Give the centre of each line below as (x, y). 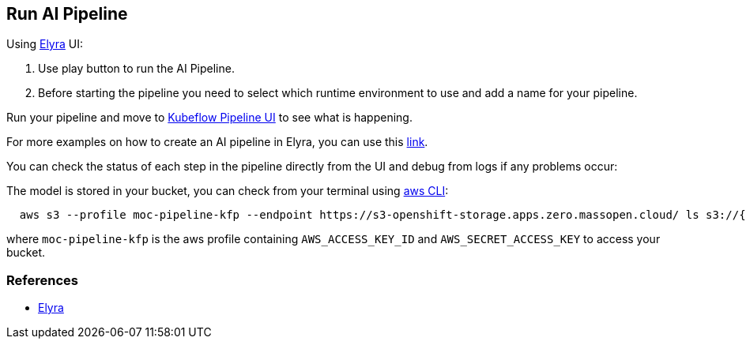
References (42, 280)
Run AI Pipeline (67, 14)
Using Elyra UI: (45, 44)
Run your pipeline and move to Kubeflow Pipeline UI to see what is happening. (209, 118)
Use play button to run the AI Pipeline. (136, 69)
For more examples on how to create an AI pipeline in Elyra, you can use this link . (217, 142)
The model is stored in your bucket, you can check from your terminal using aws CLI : (228, 191)
